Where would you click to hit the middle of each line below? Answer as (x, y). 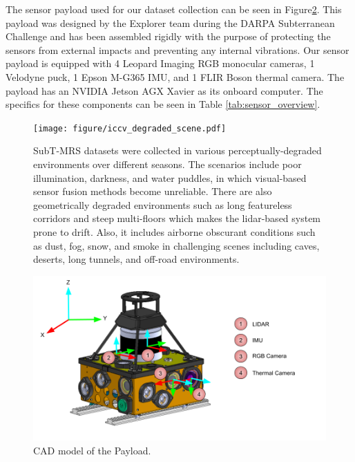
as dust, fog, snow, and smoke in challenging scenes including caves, (176, 245)
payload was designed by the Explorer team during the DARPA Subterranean (170, 22)
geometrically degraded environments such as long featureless (163, 204)
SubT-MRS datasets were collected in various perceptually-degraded (177, 150)
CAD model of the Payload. (92, 450)
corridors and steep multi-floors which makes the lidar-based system (177, 218)
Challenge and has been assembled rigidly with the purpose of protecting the (168, 36)
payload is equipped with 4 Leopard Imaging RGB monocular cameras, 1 (160, 63)
